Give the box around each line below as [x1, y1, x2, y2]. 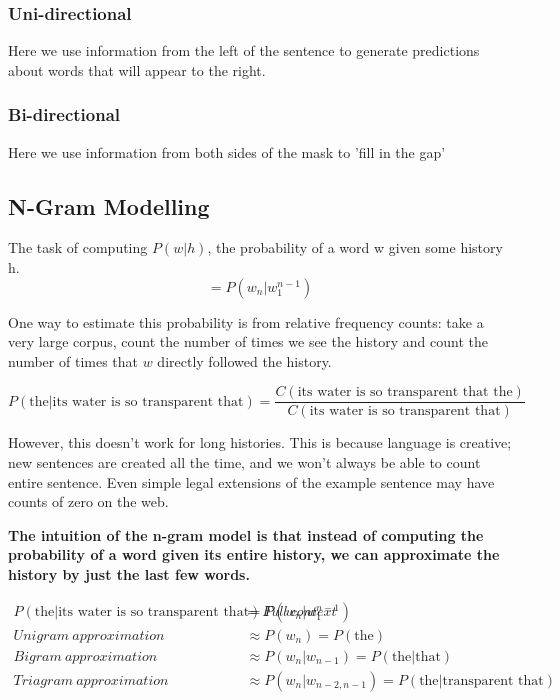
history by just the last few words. [8, 564, 250, 585]
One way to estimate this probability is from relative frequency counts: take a [8, 311, 484, 332]
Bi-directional [8, 102, 121, 127]
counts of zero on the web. [8, 491, 169, 512]
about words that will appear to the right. [8, 59, 266, 80]
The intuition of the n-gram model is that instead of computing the [8, 524, 484, 545]
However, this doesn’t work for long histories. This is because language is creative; [8, 432, 512, 453]
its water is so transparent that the [297, 385, 513, 400]
